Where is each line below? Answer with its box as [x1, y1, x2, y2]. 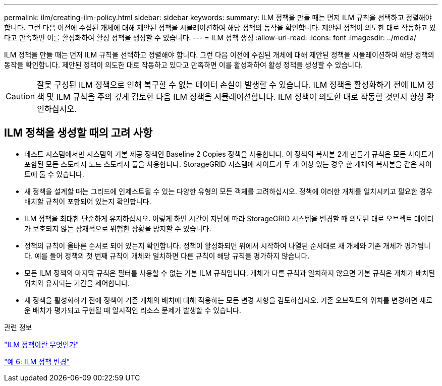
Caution [6, 91, 35, 101]
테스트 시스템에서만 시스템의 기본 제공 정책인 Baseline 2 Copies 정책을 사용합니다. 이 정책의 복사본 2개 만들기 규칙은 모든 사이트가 [24, 149, 434, 158]
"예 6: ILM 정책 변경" [4, 357, 70, 366]
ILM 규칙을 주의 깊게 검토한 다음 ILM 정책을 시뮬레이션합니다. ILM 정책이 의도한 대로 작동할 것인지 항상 [56, 92, 425, 102]
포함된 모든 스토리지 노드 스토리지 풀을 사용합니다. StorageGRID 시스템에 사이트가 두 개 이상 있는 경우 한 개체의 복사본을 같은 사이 [24, 159, 432, 168]
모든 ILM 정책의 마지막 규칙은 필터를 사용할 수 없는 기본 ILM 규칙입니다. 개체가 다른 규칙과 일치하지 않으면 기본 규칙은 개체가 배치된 [24, 268, 435, 277]
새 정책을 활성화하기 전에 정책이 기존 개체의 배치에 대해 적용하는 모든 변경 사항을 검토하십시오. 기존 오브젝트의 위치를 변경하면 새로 [24, 295, 433, 304]
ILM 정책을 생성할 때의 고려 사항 [4, 126, 153, 140]
